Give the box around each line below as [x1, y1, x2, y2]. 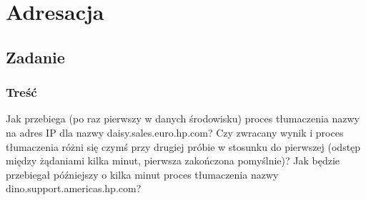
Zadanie [6, 46, 65, 68]
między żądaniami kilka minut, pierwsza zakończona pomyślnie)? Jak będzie [6, 153, 340, 168]
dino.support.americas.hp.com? [6, 181, 142, 196]
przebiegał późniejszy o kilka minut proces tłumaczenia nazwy [6, 167, 279, 181]
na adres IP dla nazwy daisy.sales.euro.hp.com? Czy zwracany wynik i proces [6, 125, 344, 140]
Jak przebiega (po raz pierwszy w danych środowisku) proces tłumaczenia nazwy [6, 111, 360, 126]
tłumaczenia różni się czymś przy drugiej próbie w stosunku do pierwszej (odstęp [6, 139, 361, 154]
